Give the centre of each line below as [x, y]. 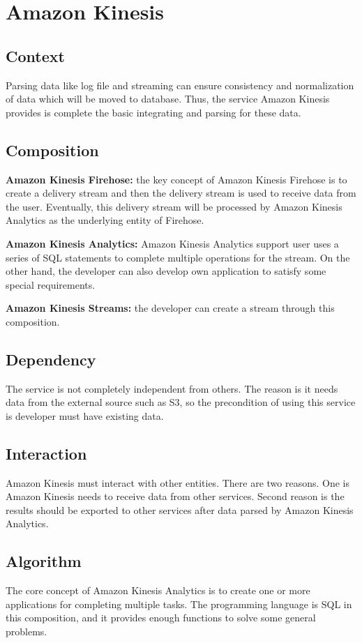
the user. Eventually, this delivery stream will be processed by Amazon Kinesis [174, 206]
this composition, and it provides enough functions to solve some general [161, 618]
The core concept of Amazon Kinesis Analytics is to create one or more [158, 590]
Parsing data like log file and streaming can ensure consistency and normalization [180, 85]
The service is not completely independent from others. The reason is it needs [172, 388]
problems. [27, 631]
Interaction [46, 453]
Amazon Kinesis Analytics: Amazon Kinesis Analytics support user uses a [172, 243]
